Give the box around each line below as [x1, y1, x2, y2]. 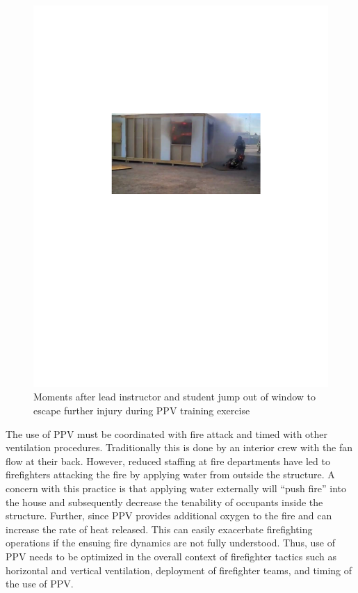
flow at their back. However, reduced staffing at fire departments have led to [6, 453, 330, 468]
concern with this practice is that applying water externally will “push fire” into [6, 481, 347, 496]
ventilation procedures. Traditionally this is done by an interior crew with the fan [6, 440, 353, 455]
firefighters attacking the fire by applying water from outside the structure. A [6, 467, 335, 482]
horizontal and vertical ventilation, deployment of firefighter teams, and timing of [6, 562, 352, 577]
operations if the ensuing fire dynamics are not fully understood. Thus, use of [6, 535, 335, 550]
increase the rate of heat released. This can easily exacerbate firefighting [6, 521, 313, 536]
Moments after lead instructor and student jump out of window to [33, 389, 316, 404]
